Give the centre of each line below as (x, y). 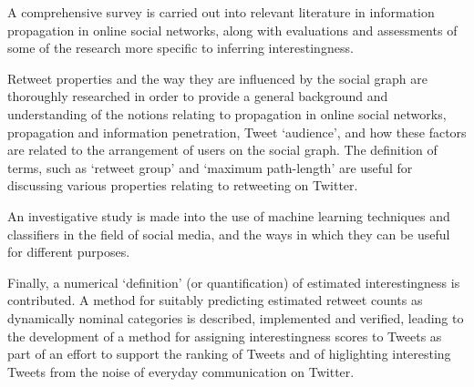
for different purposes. (69, 252)
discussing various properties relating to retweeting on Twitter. (183, 185)
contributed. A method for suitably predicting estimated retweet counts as (215, 300)
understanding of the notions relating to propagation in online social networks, (227, 113)
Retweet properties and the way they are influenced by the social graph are (217, 78)
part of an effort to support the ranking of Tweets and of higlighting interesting (229, 354)
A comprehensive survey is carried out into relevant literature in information (221, 12)
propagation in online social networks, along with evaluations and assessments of (232, 30)
